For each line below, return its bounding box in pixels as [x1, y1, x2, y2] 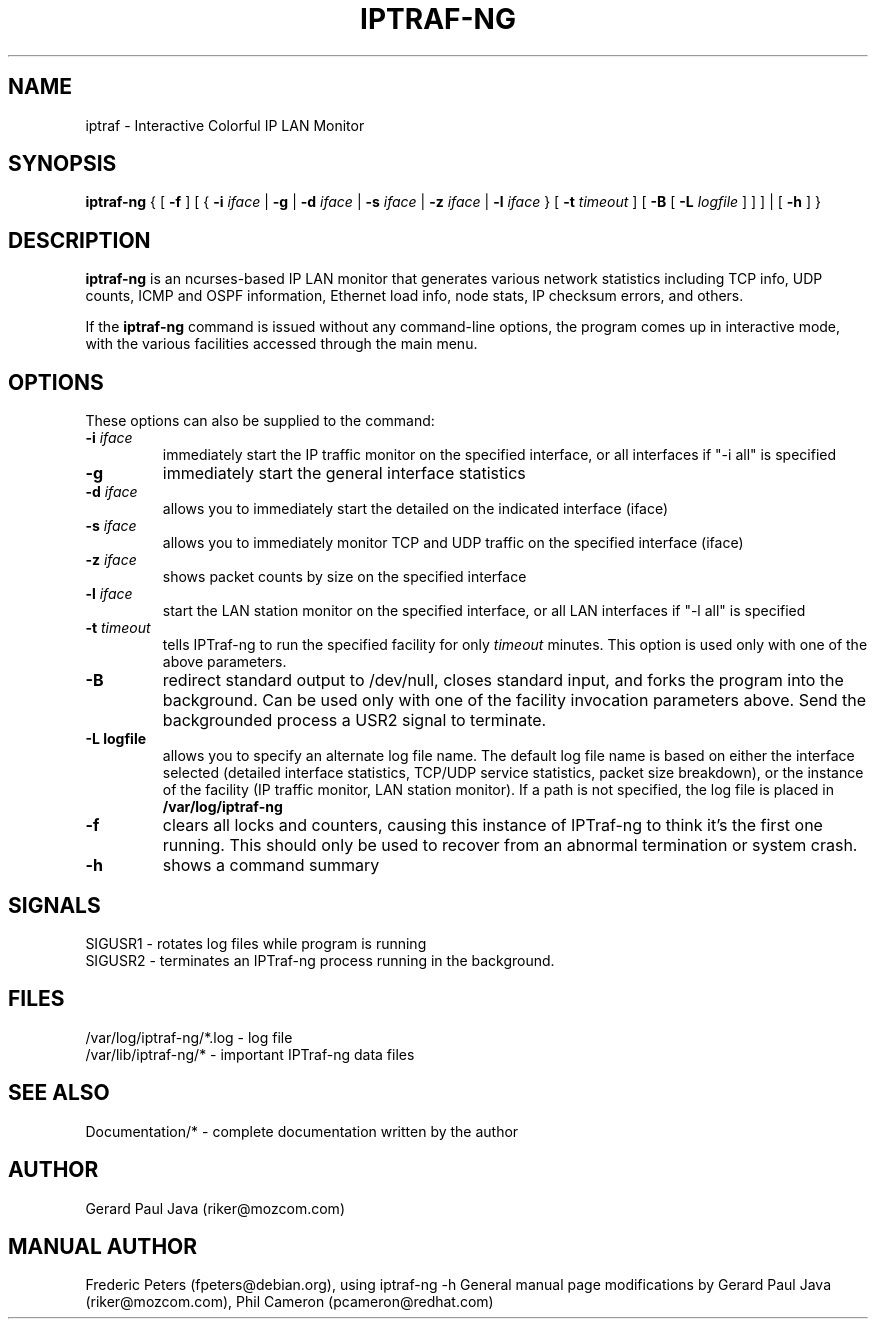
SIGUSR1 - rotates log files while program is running [85, 934, 427, 952]
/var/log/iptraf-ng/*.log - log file [85, 1028, 293, 1046]
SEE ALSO [8, 1080, 110, 1106]
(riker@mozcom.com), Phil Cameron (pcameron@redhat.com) [85, 1293, 494, 1311]
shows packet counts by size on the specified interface [162, 568, 527, 586]
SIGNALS [8, 892, 101, 918]
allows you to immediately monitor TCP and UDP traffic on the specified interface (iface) [162, 534, 744, 552]
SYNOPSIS [8, 151, 117, 177]
